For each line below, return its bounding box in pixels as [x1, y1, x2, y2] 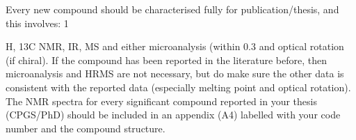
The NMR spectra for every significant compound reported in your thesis [6, 93, 317, 108]
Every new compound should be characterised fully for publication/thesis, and [6, 2, 339, 16]
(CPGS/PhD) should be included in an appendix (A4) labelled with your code [6, 107, 341, 122]
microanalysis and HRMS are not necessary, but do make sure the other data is [6, 66, 344, 81]
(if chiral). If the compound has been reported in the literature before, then [6, 52, 327, 67]
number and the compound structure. [6, 120, 165, 135]
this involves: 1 [6, 15, 69, 30]
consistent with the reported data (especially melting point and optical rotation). [6, 79, 351, 94]
